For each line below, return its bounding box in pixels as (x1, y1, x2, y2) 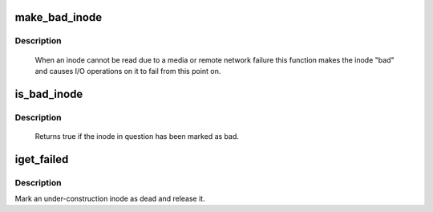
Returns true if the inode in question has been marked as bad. (34, 131, 240, 141)
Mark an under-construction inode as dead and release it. (14, 194, 205, 204)
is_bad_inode (14, 87, 83, 100)
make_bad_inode (14, 10, 103, 24)
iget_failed (14, 153, 69, 166)
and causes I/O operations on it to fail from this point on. (34, 66, 221, 75)
